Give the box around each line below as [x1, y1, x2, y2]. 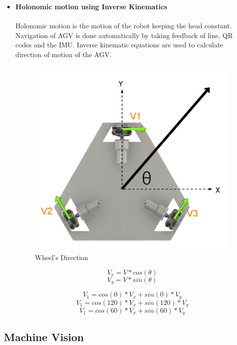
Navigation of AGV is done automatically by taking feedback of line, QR [15, 30, 233, 40]
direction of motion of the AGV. [15, 49, 112, 59]
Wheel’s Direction [35, 252, 88, 263]
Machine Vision [4, 329, 84, 344]
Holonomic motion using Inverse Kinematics [15, 1, 167, 11]
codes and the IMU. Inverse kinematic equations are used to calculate [15, 40, 223, 50]
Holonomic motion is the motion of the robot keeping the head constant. [15, 20, 232, 31]
